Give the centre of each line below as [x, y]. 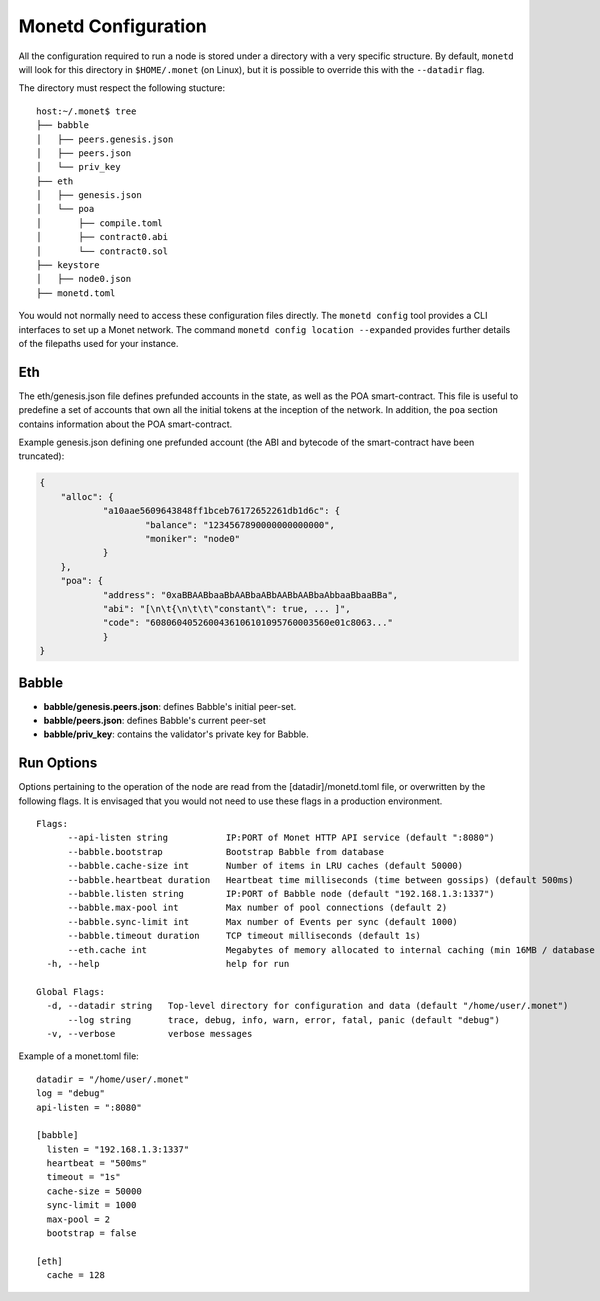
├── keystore [68, 265]
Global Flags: [70, 991]
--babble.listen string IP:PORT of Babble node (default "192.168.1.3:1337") [281, 894]
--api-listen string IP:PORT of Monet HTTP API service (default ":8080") [281, 838]
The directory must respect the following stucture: [122, 88]
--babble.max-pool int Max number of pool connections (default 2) [257, 908]
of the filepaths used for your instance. [98, 343]
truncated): [41, 456]
